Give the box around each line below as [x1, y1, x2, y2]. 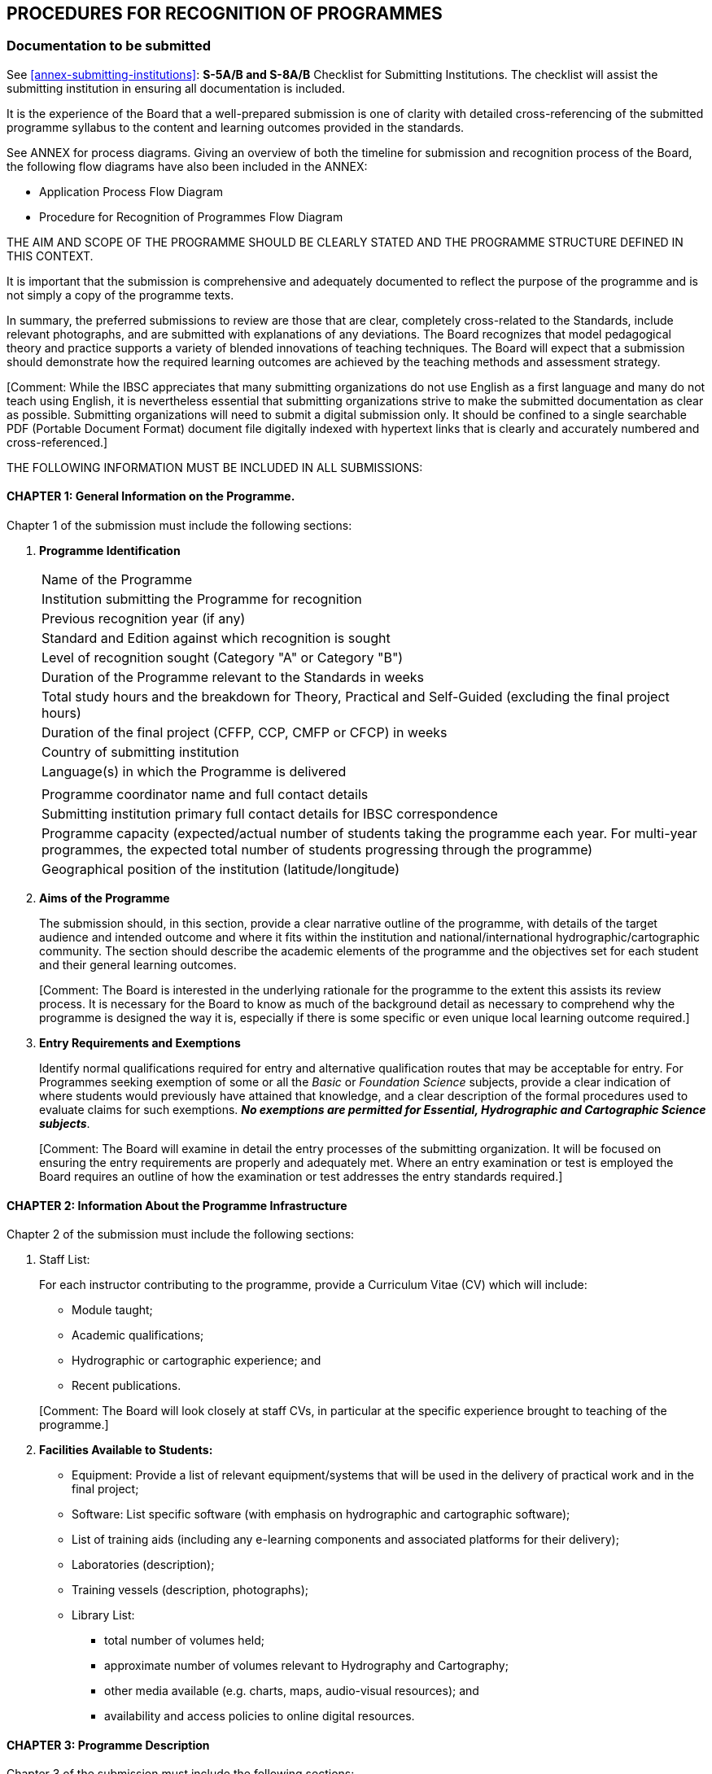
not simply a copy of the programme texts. [7, 287, 234, 302]
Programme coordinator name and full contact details [41, 786, 369, 803]
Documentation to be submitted [7, 37, 211, 55]
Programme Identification [39, 544, 181, 558]
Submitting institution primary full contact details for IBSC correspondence [41, 806, 498, 823]
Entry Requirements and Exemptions [39, 1036, 241, 1051]
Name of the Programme [41, 571, 193, 588]
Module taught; [72, 1303, 153, 1317]
